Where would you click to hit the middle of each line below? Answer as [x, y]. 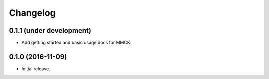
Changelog [32, 13]
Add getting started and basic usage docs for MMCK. [76, 43]
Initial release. [36, 68]
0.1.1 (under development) [50, 31]
